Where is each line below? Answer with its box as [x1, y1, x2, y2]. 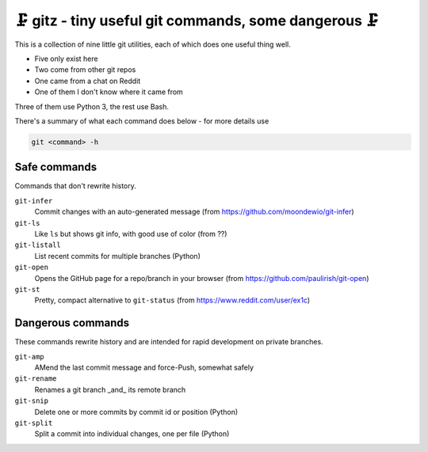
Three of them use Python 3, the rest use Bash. [14, 101, 170, 111]
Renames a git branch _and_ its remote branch [34, 385, 186, 394]
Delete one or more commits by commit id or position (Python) [34, 407, 239, 416]
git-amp [14, 352, 45, 361]
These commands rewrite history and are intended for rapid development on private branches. [14, 337, 324, 347]
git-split [14, 418, 53, 427]
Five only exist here [34, 54, 98, 63]
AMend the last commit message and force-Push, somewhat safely [34, 363, 254, 372]
